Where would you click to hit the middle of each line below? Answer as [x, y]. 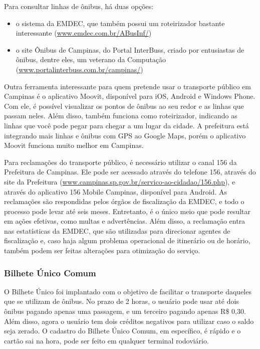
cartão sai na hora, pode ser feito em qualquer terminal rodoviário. [106, 340]
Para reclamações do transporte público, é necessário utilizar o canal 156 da [120, 162]
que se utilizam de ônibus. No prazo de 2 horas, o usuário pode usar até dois [121, 301]
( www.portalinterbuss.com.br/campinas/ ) [79, 69]
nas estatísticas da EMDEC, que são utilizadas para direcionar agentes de [117, 230]
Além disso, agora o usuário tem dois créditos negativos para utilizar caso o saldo [129, 321]
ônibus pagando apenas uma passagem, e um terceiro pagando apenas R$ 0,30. [125, 311]
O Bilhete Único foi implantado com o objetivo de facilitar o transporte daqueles [128, 291]
